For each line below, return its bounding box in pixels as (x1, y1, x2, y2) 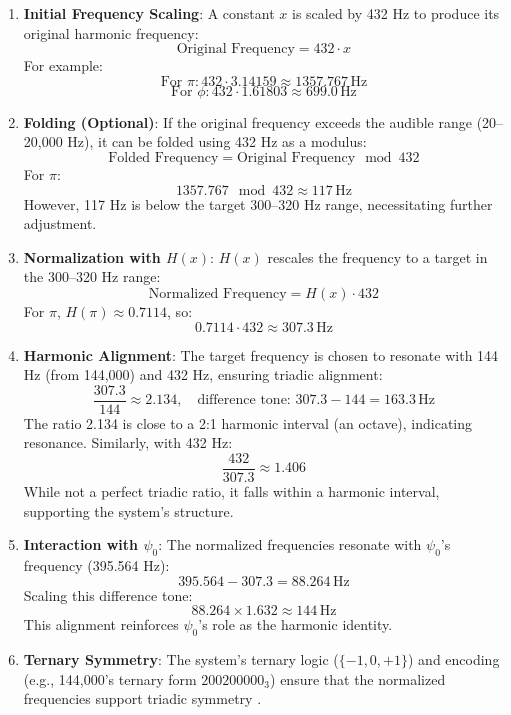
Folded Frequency (108, 150, 219, 165)
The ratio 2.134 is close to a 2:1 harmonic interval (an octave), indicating (23, 412, 473, 433)
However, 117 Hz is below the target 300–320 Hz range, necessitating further (23, 193, 493, 214)
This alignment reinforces (23, 614, 179, 635)
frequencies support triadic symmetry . (23, 688, 262, 709)
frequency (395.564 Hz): (23, 555, 170, 576)
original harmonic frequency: (23, 22, 199, 43)
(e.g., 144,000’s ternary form (23, 668, 197, 689)
